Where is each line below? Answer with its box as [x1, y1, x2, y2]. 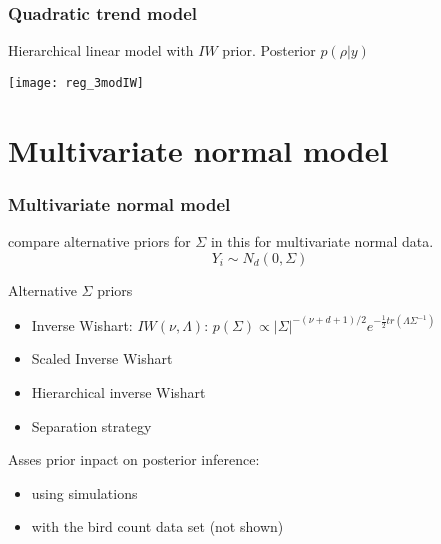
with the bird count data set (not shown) [31, 516, 284, 537]
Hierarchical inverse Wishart [31, 381, 206, 402]
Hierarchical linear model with [8, 40, 194, 61]
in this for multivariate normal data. [210, 231, 434, 252]
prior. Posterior [222, 40, 316, 61]
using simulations [31, 482, 138, 503]
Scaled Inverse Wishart [31, 348, 173, 369]
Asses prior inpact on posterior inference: [8, 449, 260, 470]
